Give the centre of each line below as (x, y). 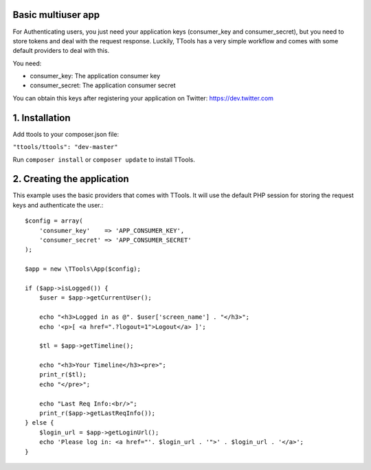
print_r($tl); (63, 375)
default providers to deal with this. (61, 51)
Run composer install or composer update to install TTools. (104, 159)
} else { (40, 423)
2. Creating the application (71, 179)
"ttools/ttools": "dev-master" (65, 147)
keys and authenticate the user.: (58, 205)
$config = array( (54, 221)
